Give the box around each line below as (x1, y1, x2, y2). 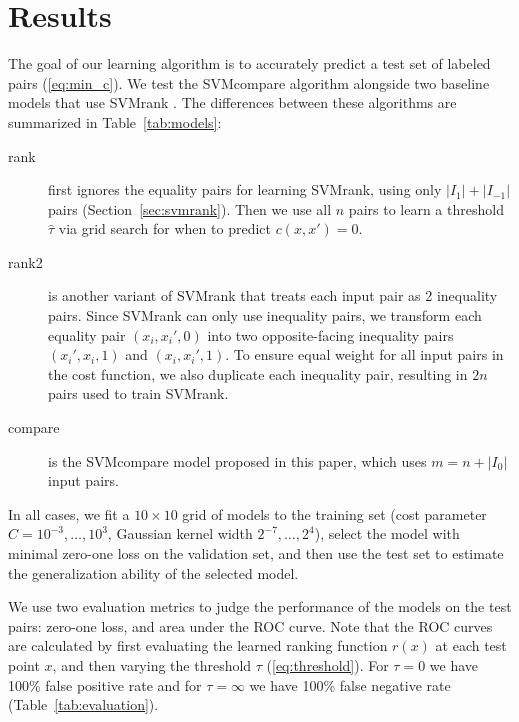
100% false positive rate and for (8, 674, 202, 695)
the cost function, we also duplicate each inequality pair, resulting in (48, 363, 468, 384)
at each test (435, 635, 507, 656)
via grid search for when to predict (58, 218, 271, 239)
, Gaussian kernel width (107, 523, 253, 544)
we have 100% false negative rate (249, 674, 451, 695)
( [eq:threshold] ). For (266, 654, 389, 675)
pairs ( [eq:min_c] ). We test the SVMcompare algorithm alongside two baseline (8, 72, 490, 93)
